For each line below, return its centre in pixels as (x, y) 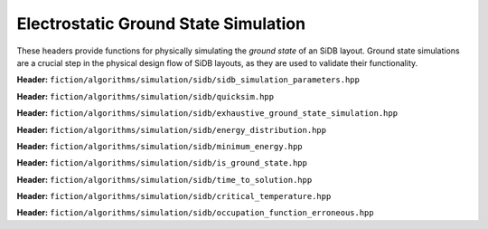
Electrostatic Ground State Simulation (161, 24)
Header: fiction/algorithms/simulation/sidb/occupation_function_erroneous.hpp (195, 213)
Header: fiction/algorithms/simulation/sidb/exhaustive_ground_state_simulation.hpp (207, 113)
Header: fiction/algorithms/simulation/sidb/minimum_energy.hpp (160, 146)
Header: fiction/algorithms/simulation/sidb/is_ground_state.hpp (162, 163)
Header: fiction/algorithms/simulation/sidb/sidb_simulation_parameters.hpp (188, 80)
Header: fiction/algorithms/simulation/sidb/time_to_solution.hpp (164, 179)
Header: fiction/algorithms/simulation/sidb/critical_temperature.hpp (174, 196)
